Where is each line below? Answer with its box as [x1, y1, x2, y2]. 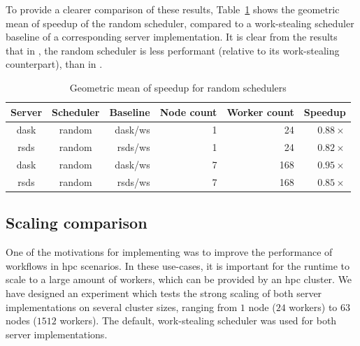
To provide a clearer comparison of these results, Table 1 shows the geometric [6, 2, 340, 16]
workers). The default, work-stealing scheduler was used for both [59, 313, 337, 328]
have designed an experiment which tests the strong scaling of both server [6, 286, 322, 301]
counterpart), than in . [6, 57, 103, 71]
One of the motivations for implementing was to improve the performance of [6, 245, 333, 259]
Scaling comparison [6, 212, 147, 233]
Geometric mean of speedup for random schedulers [69, 80, 287, 94]
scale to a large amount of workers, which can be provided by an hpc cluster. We [6, 272, 352, 287]
